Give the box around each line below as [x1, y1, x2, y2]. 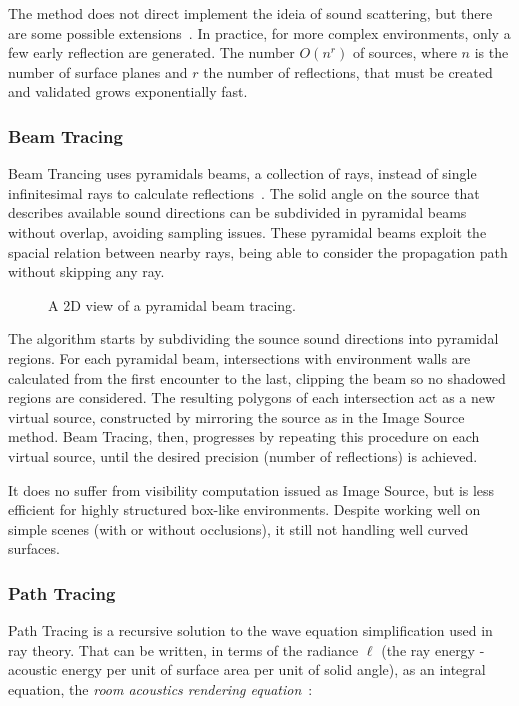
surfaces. [8, 538, 60, 559]
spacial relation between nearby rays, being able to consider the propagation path [8, 241, 508, 262]
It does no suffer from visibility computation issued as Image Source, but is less [8, 479, 495, 500]
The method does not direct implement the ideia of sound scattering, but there [8, 3, 493, 23]
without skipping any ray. [8, 261, 165, 282]
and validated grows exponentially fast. [8, 81, 248, 102]
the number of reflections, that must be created [203, 61, 493, 82]
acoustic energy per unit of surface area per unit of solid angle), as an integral [8, 659, 486, 680]
